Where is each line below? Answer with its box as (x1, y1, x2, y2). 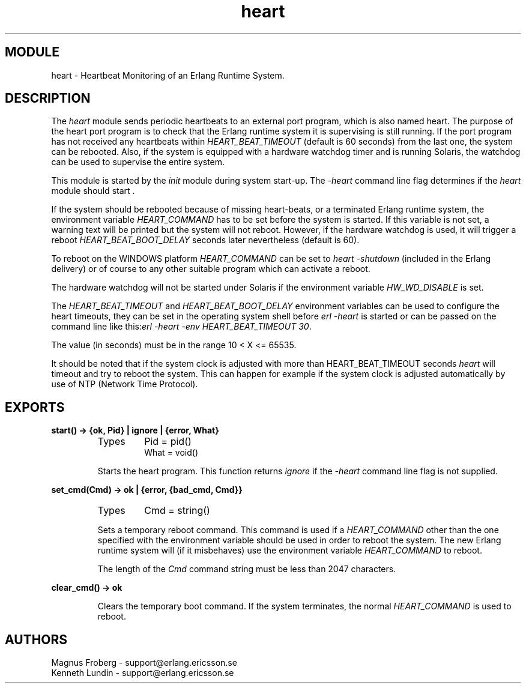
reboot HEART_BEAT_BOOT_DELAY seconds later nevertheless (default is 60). (51, 235, 360, 246)
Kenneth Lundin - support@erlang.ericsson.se (51, 668, 234, 678)
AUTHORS (5, 632, 68, 647)
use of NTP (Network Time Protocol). (51, 379, 198, 390)
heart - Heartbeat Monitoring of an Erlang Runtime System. (51, 70, 285, 80)
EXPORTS (5, 399, 65, 415)
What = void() (144, 447, 199, 458)
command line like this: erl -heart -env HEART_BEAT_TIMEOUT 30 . (51, 321, 312, 332)
